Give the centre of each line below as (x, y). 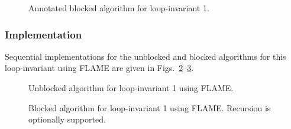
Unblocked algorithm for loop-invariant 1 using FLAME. (131, 88)
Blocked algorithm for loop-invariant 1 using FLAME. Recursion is (150, 107)
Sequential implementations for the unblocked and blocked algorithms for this (145, 56)
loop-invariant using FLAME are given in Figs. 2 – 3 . (99, 68)
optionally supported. (67, 119)
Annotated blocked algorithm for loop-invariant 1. (119, 8)
